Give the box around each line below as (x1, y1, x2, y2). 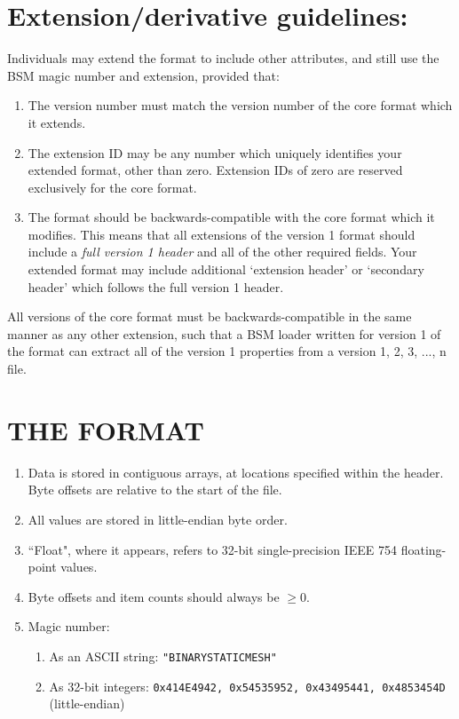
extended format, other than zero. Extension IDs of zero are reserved (28, 161, 403, 179)
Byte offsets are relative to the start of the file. (28, 480, 282, 499)
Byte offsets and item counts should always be (28, 587, 280, 605)
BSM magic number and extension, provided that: (7, 66, 280, 84)
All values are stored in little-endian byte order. (28, 510, 288, 528)
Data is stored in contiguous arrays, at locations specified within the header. (28, 462, 444, 481)
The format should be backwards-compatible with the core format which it (28, 208, 435, 226)
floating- (400, 540, 447, 558)
